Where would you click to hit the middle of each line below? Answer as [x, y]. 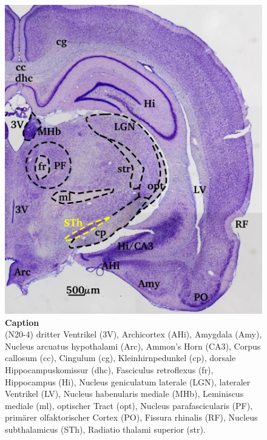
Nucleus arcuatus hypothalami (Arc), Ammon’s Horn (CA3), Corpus [133, 346]
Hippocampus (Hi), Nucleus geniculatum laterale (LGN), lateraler [128, 381]
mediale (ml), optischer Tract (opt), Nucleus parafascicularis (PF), [129, 405]
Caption [22, 322]
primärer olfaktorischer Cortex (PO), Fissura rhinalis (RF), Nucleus [131, 417]
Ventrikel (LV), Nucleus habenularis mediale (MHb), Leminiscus [124, 394]
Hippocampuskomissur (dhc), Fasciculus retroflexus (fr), [109, 369]
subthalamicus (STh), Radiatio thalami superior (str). [105, 429]
